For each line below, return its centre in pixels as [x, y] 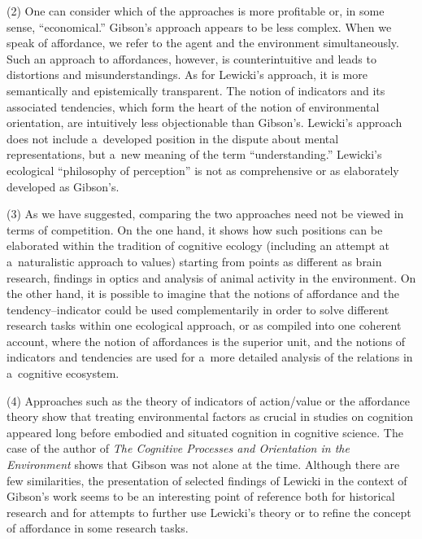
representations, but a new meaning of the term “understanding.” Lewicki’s [194, 154]
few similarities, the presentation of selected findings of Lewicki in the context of [207, 480]
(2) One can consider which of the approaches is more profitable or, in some [196, 11]
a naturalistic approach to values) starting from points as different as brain [194, 261]
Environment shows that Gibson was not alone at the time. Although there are [203, 465]
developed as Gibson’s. [63, 186]
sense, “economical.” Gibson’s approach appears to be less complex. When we [199, 26]
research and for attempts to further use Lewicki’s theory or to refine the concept [209, 512]
